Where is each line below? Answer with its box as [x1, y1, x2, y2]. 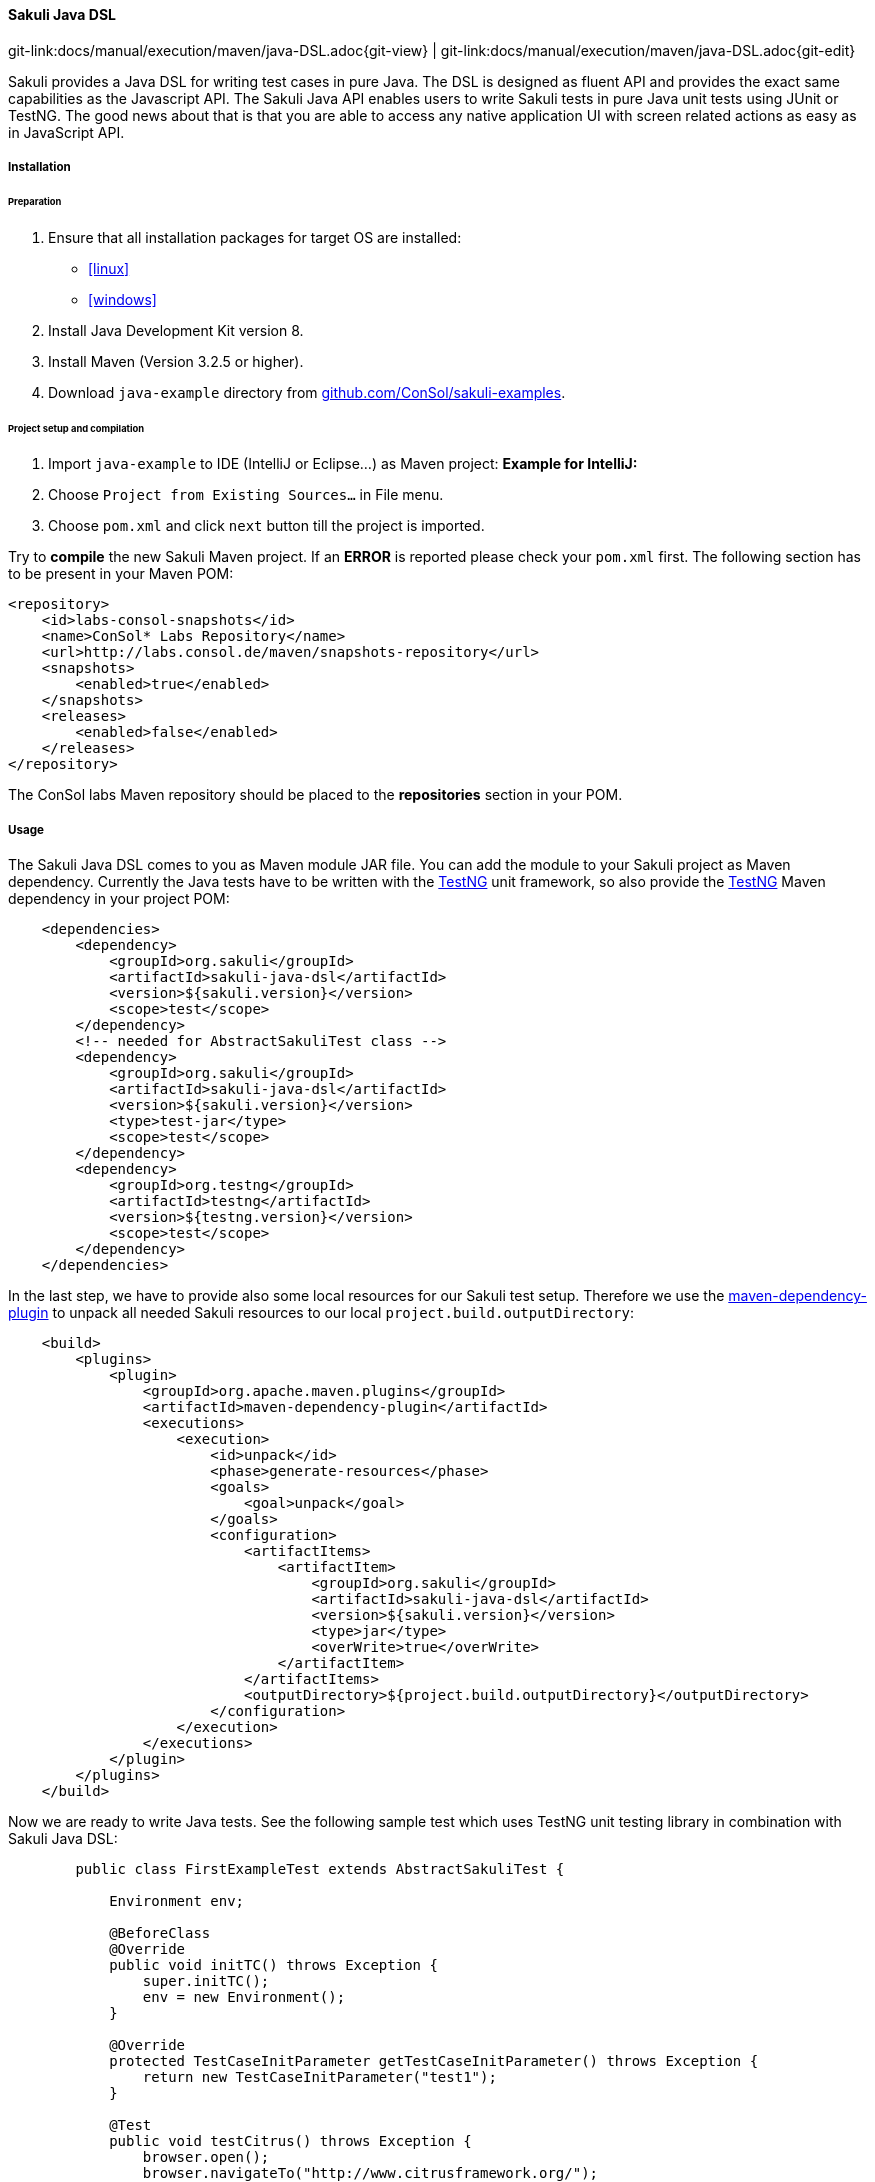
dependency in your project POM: [8, 890, 230, 908]
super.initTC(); [142, 1973, 270, 1990]
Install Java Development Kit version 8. [48, 321, 304, 339]
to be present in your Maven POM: [8, 565, 234, 583]
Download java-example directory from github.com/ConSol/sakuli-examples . [48, 383, 566, 401]
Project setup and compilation [8, 422, 145, 434]
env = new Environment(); [142, 1989, 346, 2006]
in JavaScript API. [8, 123, 125, 141]
